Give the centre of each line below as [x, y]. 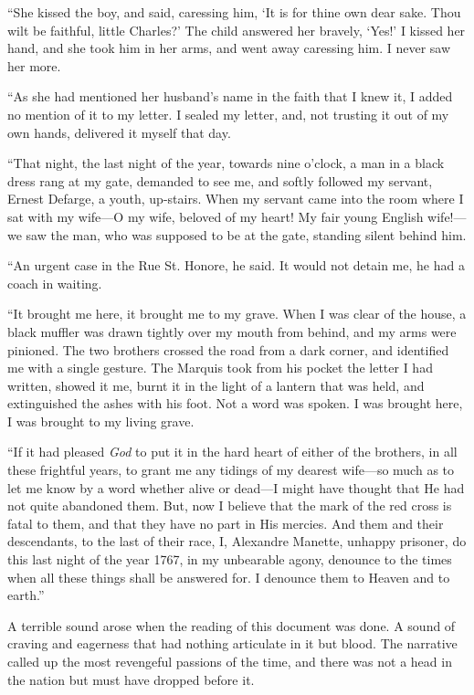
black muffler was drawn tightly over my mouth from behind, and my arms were [232, 331]
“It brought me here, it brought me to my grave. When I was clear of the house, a [237, 314]
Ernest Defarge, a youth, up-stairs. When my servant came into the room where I [236, 199]
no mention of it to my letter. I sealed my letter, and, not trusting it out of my [228, 114]
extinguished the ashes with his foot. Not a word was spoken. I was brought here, [235, 403]
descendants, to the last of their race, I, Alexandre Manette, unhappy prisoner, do [237, 541]
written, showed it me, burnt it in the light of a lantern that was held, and [216, 385]
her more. [34, 65]
